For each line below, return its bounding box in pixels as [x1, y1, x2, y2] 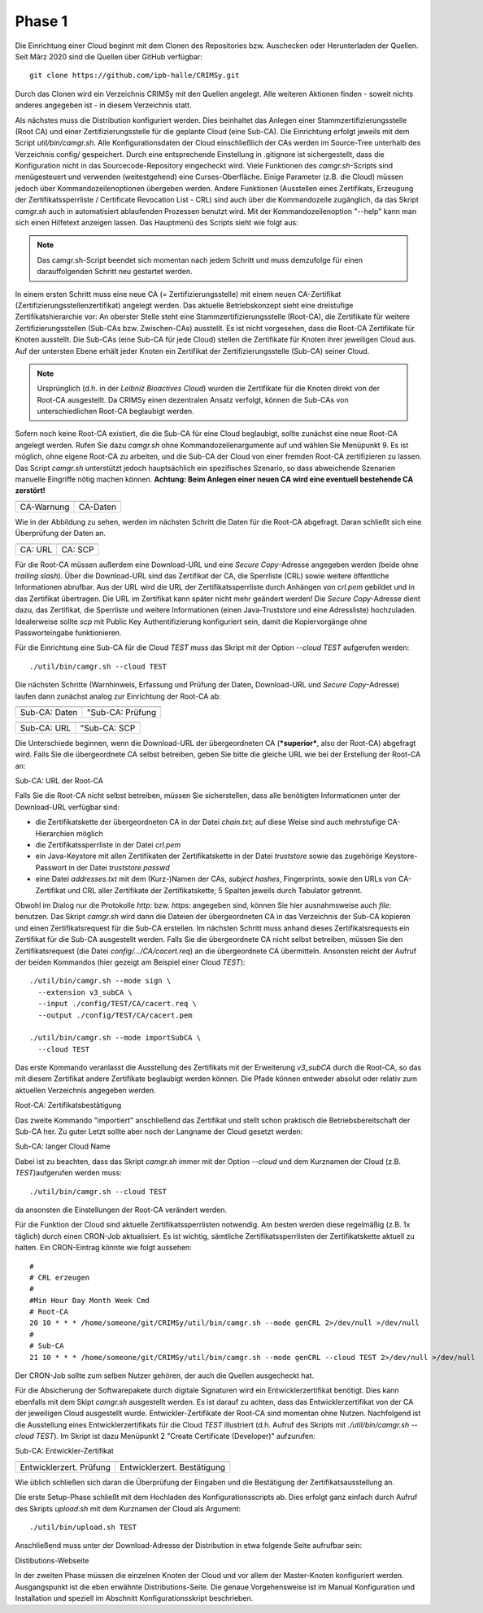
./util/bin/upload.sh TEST [29, 1522, 137, 1532]
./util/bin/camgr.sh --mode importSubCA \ [29, 1033, 202, 1043]
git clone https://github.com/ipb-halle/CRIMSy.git [29, 71, 240, 81]
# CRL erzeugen [29, 1273, 90, 1282]
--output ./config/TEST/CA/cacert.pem [37, 1010, 193, 1020]
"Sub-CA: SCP [80, 722, 136, 734]
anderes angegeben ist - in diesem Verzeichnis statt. [15, 100, 192, 110]
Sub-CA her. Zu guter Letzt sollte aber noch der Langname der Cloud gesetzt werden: [15, 1127, 303, 1136]
